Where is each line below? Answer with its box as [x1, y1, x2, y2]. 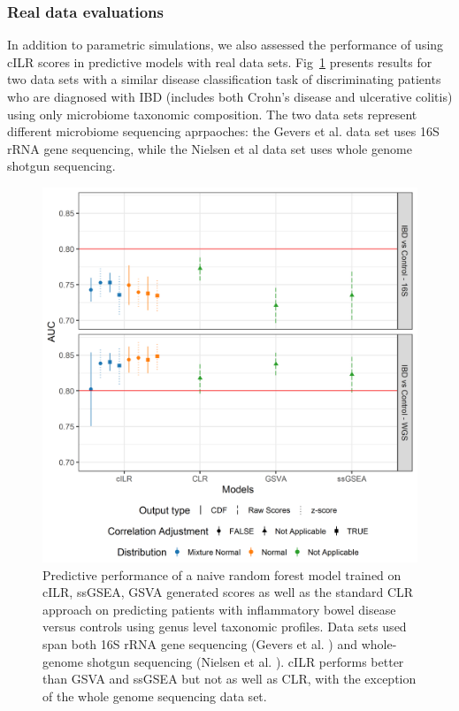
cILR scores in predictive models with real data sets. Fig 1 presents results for [7, 52, 432, 71]
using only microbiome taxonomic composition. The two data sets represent [7, 104, 417, 123]
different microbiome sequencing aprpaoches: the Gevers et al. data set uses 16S [7, 122, 440, 141]
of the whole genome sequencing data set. [42, 686, 267, 705]
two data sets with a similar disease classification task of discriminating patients [7, 70, 441, 88]
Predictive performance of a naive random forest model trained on [42, 565, 402, 584]
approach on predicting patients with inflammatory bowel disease [42, 600, 396, 618]
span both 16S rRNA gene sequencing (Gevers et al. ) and [42, 634, 358, 653]
